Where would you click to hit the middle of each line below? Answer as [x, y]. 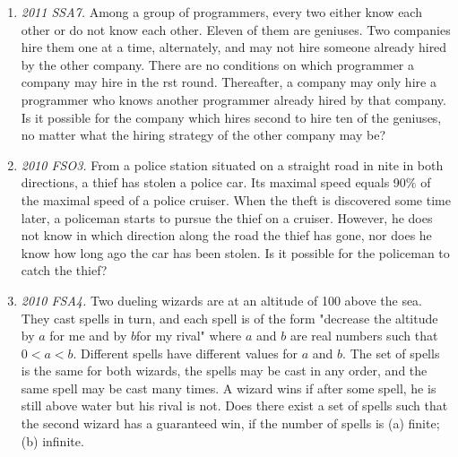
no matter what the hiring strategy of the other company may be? [203, 135]
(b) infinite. [52, 440]
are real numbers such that [364, 336]
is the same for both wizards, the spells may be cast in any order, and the [224, 371]
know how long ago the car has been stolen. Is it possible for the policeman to [235, 252]
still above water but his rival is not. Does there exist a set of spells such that [234, 405]
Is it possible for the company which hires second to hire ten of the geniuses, [231, 117]
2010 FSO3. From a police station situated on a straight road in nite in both [232, 164]
